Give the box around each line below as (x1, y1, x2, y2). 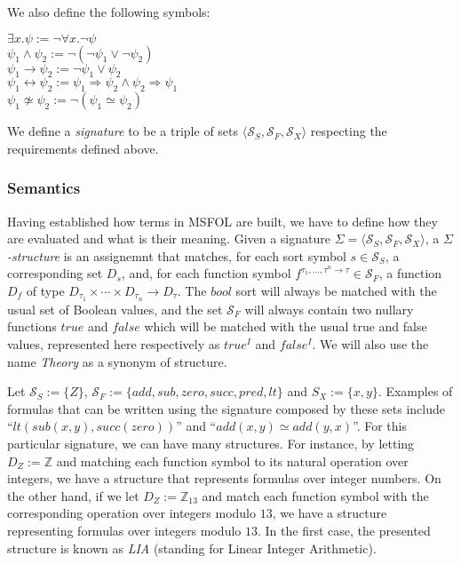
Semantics (7, 177, 81, 199)
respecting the (310, 122, 387, 140)
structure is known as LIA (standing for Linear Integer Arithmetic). (7, 538, 377, 557)
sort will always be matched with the (235, 281, 437, 299)
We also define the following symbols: (7, 3, 211, 20)
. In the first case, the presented (257, 520, 431, 539)
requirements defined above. (7, 139, 159, 157)
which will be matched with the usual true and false (144, 317, 427, 336)
